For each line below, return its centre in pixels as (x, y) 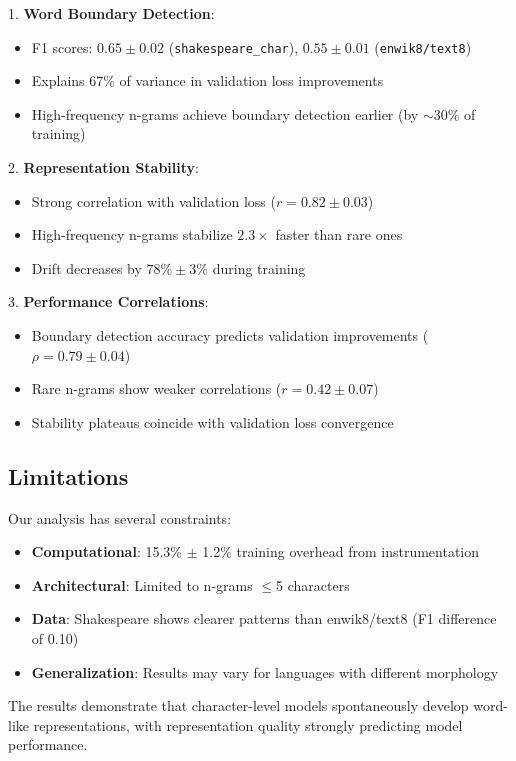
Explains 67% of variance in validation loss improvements (207, 80)
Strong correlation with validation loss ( (153, 200)
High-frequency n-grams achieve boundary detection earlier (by (225, 113)
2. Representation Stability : (103, 167)
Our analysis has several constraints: (120, 517)
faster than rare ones (339, 234)
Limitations (68, 475)
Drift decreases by (86, 267)
